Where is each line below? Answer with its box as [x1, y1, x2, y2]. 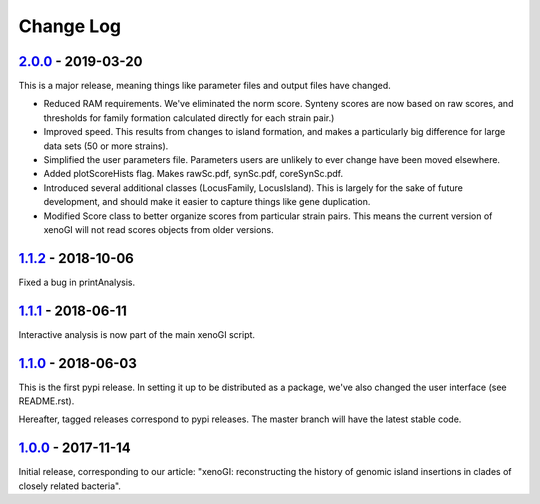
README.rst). [18, 395, 75, 407]
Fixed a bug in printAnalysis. [18, 276, 135, 288]
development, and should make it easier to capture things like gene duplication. [43, 196, 371, 208]
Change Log [18, 15, 122, 37]
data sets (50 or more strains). [43, 140, 169, 152]
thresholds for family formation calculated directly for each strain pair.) [43, 111, 335, 124]
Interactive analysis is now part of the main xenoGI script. [18, 328, 255, 340]
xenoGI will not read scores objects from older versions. [43, 223, 274, 235]
